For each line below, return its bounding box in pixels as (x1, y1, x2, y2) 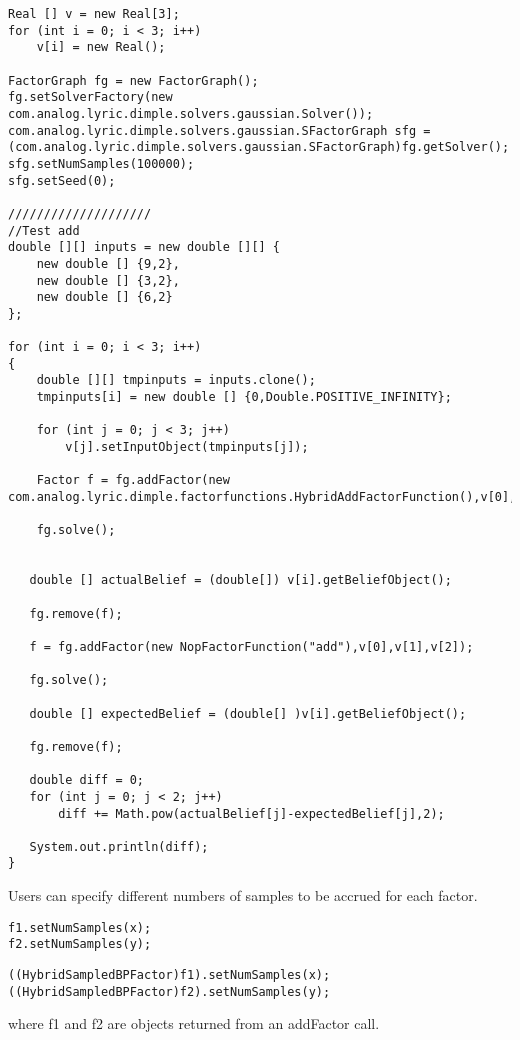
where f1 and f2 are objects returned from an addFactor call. (8, 1013, 380, 1034)
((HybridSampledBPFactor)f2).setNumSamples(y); (8, 984, 331, 999)
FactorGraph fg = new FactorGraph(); (8, 73, 259, 88)
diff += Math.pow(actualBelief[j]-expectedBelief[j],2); (58, 806, 445, 821)
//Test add (8, 223, 80, 238)
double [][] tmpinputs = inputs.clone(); (36, 373, 316, 388)
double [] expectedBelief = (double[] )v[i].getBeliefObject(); (29, 706, 467, 721)
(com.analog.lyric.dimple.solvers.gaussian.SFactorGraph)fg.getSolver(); (8, 140, 510, 155)
